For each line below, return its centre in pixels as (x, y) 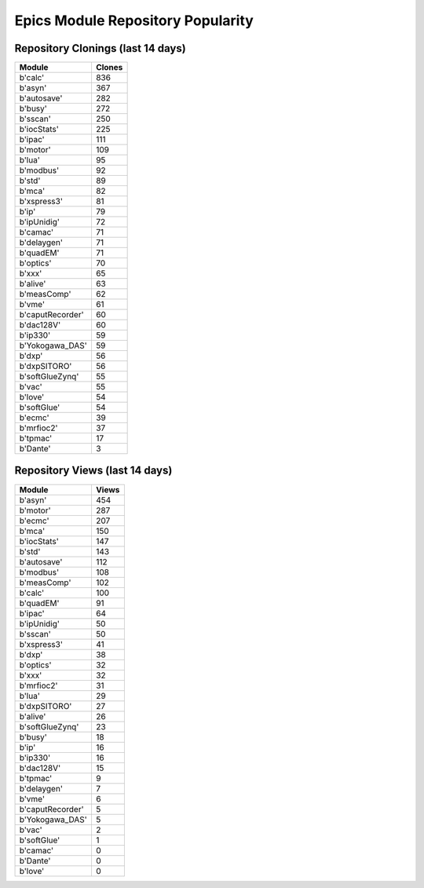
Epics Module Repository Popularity (134, 20)
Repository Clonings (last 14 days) (100, 48)
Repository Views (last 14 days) (93, 471)
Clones (109, 68)
